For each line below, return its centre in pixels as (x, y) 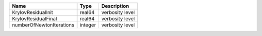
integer (88, 25)
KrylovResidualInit (33, 12)
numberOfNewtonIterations (43, 25)
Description (115, 6)
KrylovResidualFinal (34, 18)
